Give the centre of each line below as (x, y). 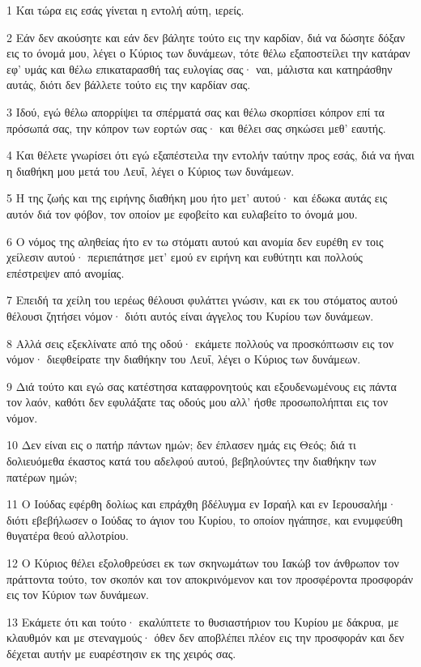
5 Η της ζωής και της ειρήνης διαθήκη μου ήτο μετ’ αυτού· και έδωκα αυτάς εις (197, 198)
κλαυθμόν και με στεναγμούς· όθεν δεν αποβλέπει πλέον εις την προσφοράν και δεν (206, 637)
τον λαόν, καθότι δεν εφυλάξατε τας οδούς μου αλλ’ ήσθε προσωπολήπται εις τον (198, 402)
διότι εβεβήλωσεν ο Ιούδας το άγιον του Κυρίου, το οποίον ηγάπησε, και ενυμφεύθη (205, 519)
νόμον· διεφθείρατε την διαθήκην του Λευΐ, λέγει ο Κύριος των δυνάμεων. (184, 359)
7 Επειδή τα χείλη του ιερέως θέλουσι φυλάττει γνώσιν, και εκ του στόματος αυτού (202, 300)
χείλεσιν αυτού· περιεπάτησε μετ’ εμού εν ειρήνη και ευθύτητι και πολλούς (185, 257)
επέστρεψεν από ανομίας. (66, 272)
